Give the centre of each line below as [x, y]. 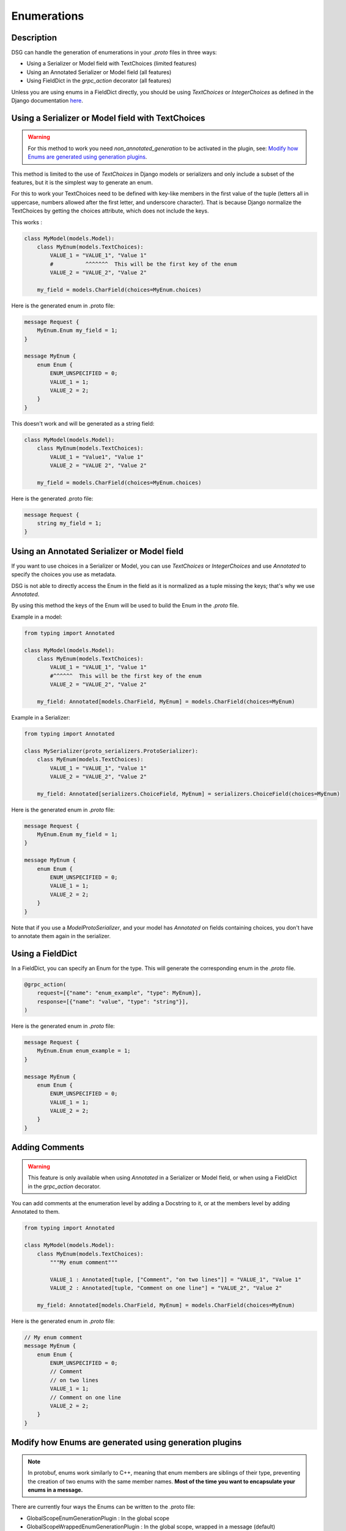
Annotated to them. [36, 1212]
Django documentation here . [47, 100]
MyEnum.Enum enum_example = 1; [84, 1051]
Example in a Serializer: [41, 717]
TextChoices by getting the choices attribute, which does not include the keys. [110, 211]
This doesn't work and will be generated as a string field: [83, 423]
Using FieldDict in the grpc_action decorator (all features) [99, 81]
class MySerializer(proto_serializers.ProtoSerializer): [111, 751]
